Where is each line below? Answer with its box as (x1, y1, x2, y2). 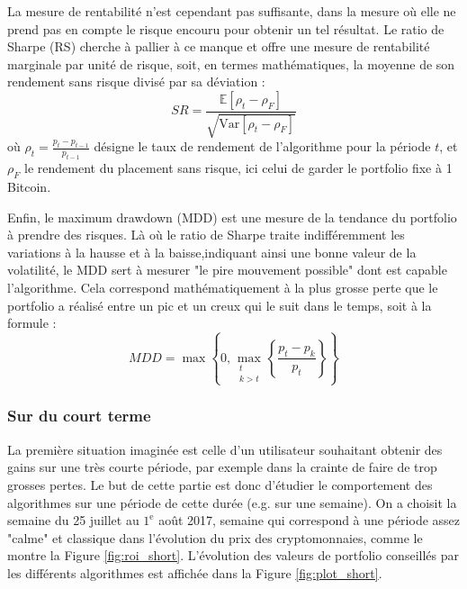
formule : (7, 313, 57, 332)
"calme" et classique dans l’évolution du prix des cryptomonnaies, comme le (7, 528, 423, 547)
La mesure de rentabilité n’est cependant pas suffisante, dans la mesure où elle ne (7, 2, 456, 20)
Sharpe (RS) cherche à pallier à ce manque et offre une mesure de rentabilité (7, 37, 430, 56)
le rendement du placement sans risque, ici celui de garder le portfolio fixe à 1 (24, 159, 453, 177)
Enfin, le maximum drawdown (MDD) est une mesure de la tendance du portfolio (7, 207, 457, 226)
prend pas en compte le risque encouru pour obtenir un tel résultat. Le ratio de (7, 19, 445, 38)
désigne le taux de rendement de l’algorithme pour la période (94, 137, 431, 156)
